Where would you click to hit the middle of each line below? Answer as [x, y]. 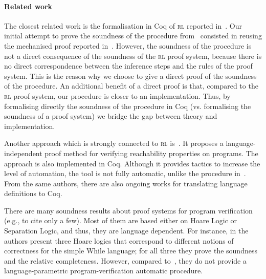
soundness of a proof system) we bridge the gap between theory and [111, 116]
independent [23, 153]
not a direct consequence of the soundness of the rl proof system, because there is [133, 56]
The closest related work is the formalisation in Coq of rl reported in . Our [123, 25]
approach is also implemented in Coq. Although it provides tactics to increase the [132, 163]
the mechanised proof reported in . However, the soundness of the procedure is [128, 45]
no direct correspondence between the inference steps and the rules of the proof [128, 66]
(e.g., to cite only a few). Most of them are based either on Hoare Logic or [121, 220]
